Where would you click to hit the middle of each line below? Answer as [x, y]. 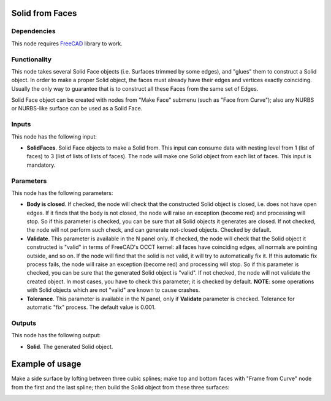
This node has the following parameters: [62, 193]
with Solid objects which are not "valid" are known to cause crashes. [113, 290]
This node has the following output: [56, 335]
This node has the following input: [54, 136]
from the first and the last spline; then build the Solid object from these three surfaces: [120, 387]
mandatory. [41, 165]
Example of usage [46, 364]
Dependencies [34, 31]
